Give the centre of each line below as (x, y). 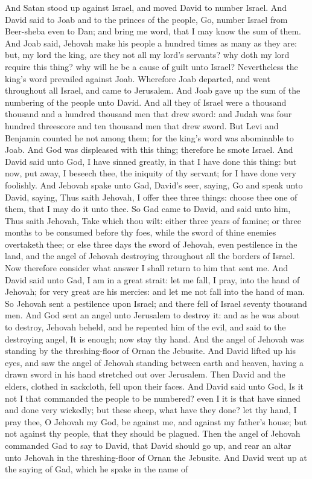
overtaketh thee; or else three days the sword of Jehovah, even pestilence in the (151, 244)
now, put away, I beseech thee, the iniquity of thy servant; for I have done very (151, 173)
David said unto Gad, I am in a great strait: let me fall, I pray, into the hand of (152, 279)
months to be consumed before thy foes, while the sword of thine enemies (141, 232)
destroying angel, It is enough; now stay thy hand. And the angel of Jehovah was (154, 339)
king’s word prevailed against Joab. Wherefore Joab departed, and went (138, 78)
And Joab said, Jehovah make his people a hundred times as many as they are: (151, 43)
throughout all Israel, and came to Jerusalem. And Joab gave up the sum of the (153, 90)
